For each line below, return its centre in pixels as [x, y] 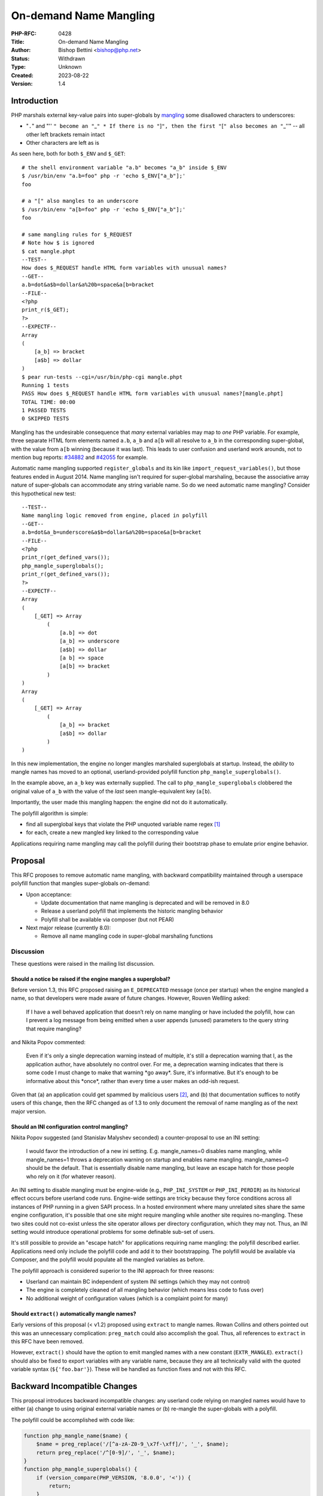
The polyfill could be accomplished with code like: [73, 1420]
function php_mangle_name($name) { [76, 1436]
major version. [29, 1111]
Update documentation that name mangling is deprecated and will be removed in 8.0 [145, 902]
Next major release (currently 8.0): [68, 928]
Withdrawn [72, 58]
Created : [22, 75]
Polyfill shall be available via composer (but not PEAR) [108, 919]
